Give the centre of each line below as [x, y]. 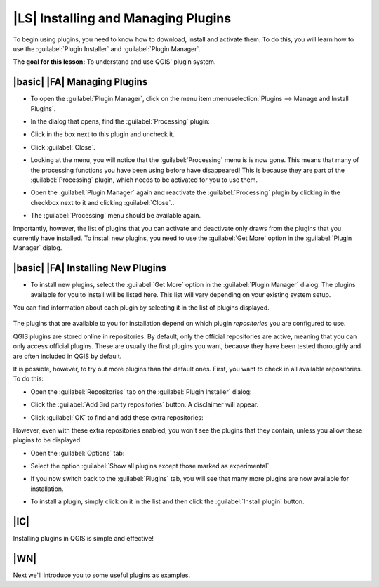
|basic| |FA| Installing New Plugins [90, 268]
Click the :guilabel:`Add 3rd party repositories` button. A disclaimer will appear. [145, 404]
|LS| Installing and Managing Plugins [122, 18]
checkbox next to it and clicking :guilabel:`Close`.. [102, 202]
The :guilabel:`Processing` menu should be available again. [116, 216]
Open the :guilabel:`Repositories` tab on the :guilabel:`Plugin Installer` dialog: [141, 391]
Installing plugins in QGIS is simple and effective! [84, 539]
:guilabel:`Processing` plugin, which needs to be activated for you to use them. [144, 180]
